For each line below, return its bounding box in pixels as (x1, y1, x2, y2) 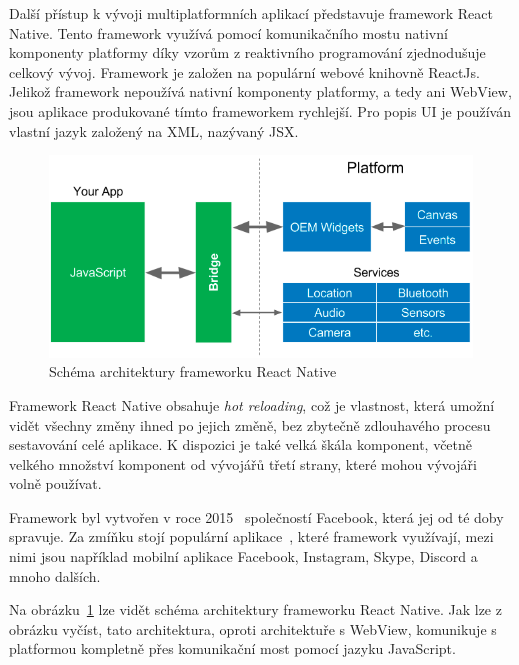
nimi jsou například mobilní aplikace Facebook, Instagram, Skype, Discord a (9, 546, 478, 567)
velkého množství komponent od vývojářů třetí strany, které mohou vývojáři (9, 453, 477, 474)
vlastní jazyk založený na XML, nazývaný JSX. (9, 120, 299, 141)
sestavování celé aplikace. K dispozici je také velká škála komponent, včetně (9, 434, 473, 455)
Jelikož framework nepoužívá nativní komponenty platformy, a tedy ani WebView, (9, 81, 512, 102)
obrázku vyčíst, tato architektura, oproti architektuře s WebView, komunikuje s (9, 618, 497, 639)
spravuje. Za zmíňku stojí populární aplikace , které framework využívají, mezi (9, 526, 494, 547)
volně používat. (9, 473, 102, 494)
